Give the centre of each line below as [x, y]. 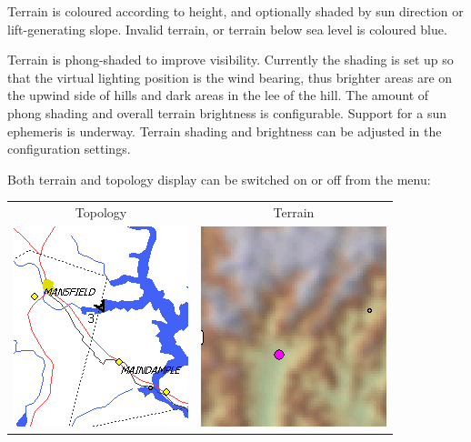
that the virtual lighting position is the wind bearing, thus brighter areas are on [230, 77]
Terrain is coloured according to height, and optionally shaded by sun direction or [235, 11]
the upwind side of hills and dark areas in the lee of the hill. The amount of [218, 95]
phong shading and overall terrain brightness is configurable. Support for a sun [227, 112]
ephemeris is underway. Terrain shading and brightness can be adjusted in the [225, 131]
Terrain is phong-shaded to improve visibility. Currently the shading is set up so [230, 60]
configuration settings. [69, 149]
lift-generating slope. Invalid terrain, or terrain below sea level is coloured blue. [227, 29]
